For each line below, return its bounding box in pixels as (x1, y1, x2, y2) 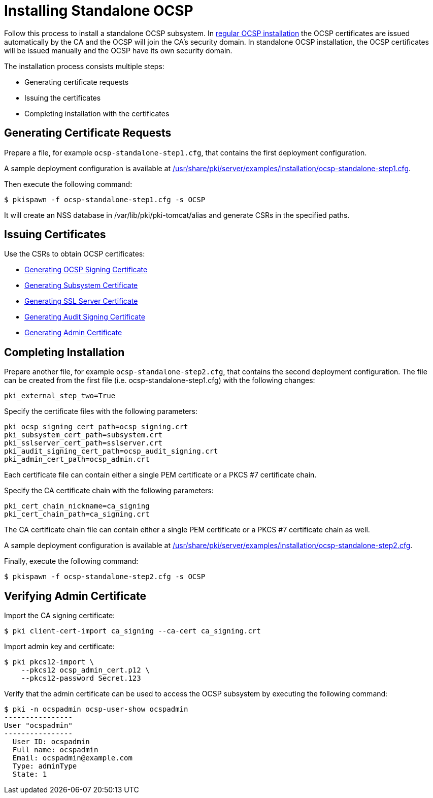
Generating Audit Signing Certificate (24, 312, 145, 322)
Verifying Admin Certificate (4, 589, 146, 602)
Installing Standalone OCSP (4, 2, 193, 19)
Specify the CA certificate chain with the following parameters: (4, 486, 214, 495)
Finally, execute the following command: (4, 557, 139, 566)
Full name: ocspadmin (12, 746, 98, 754)
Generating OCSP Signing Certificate (24, 265, 148, 274)
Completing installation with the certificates (24, 109, 170, 118)
